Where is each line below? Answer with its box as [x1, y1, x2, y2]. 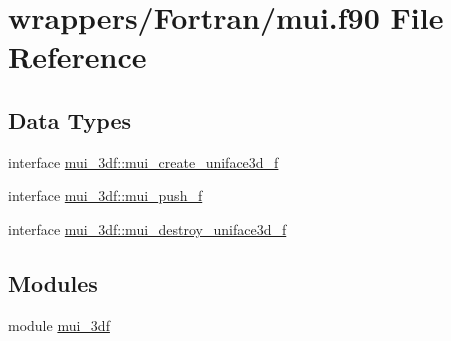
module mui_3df [8, 314, 110, 335]
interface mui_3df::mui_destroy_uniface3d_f [8, 218, 287, 239]
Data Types [8, 104, 131, 135]
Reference [8, 36, 147, 77]
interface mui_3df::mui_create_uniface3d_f [8, 151, 279, 172]
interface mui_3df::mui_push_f [8, 185, 203, 206]
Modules [8, 267, 98, 298]
